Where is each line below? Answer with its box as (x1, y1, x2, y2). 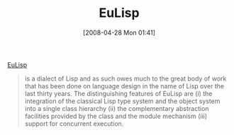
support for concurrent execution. (24, 119, 124, 128)
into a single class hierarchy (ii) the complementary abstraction (24, 104, 209, 112)
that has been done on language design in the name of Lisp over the (24, 81, 225, 90)
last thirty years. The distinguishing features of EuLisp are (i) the (24, 89, 213, 98)
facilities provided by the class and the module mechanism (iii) (24, 112, 208, 120)
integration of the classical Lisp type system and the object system (24, 97, 221, 105)
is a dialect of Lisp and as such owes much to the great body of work (24, 74, 227, 83)
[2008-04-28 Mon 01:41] (82, 28, 156, 37)
